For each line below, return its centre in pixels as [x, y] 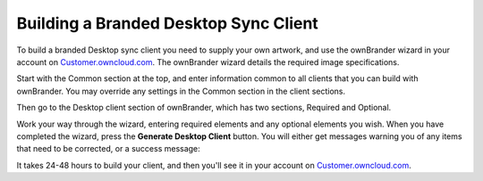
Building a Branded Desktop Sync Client [168, 23]
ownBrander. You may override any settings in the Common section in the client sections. [181, 91]
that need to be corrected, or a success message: [108, 149]
